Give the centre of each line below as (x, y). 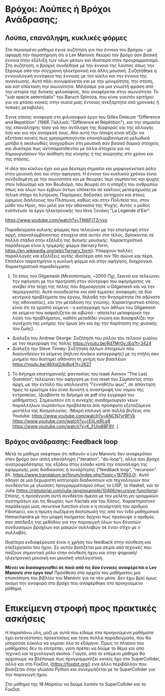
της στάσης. (18, 159)
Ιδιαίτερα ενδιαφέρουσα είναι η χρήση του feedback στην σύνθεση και (78, 542)
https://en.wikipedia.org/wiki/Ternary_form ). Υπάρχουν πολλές (69, 251)
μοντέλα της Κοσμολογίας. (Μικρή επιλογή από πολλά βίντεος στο (82, 410)
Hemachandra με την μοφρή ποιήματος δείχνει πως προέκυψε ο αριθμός (80, 517)
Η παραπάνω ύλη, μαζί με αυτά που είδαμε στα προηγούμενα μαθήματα (80, 632)
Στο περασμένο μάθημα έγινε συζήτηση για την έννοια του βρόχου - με (79, 50)
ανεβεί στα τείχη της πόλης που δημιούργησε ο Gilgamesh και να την (83, 287)
